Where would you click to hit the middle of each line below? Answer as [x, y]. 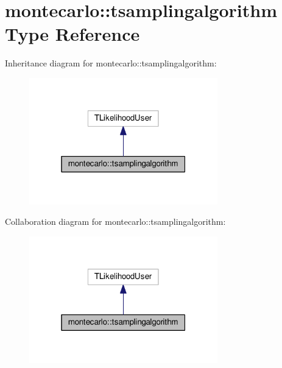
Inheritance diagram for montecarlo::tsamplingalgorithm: [111, 63]
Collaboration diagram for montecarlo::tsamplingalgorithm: [115, 221]
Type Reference [72, 34]
